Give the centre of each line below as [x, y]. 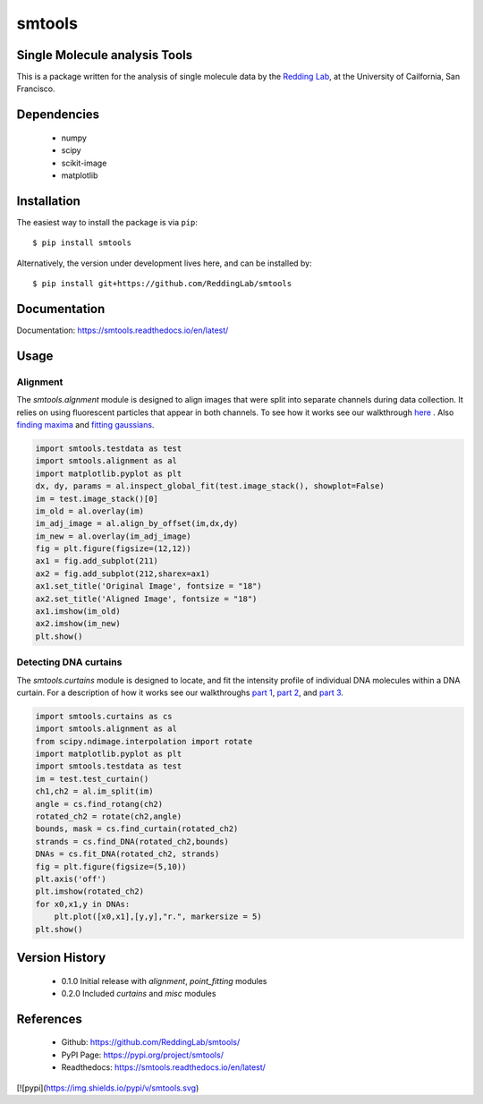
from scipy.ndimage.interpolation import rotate [144, 741]
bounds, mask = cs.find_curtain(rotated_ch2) [137, 829]
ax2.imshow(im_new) [78, 624]
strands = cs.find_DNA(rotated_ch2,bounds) [132, 841]
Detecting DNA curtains [69, 662]
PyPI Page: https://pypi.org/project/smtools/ [142, 1055]
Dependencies [58, 115]
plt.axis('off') [71, 879]
